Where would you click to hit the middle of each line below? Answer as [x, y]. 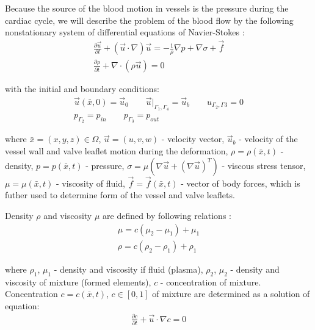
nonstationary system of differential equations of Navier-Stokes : [125, 32]
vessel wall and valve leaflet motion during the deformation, [117, 151]
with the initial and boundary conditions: [82, 89]
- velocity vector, [193, 139]
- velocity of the [268, 139]
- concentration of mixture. [211, 282]
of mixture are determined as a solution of [231, 294]
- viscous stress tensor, [264, 165]
